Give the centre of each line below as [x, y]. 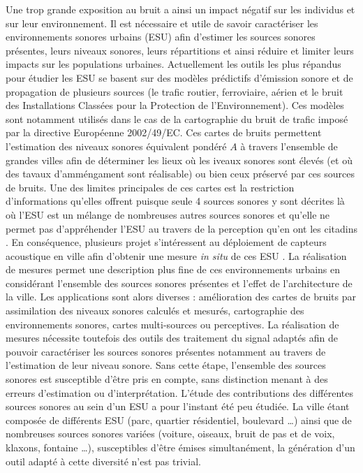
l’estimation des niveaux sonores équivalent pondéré [116, 146]
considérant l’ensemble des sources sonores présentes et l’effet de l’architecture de [179, 283]
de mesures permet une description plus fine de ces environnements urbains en [173, 269]
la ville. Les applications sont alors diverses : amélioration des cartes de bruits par [181, 297]
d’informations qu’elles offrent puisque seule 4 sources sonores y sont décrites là [175, 201]
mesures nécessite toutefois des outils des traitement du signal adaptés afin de [172, 338]
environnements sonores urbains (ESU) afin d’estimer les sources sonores [161, 37]
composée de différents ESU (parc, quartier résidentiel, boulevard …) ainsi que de [179, 420]
